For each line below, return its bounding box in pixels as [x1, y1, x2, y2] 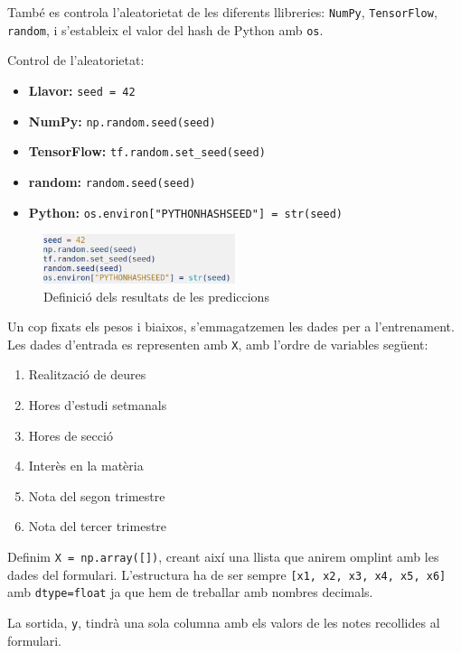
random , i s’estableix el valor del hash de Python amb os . [7, 20, 324, 39]
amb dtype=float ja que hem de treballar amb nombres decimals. [7, 583, 373, 602]
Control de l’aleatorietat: [7, 51, 145, 70]
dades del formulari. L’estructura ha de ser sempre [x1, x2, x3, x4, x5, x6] [7, 564, 447, 583]
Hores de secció [28, 425, 113, 444]
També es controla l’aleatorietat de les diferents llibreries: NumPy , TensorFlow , [7, 3, 437, 21]
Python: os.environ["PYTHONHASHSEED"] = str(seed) [28, 202, 343, 221]
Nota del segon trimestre [28, 486, 165, 505]
